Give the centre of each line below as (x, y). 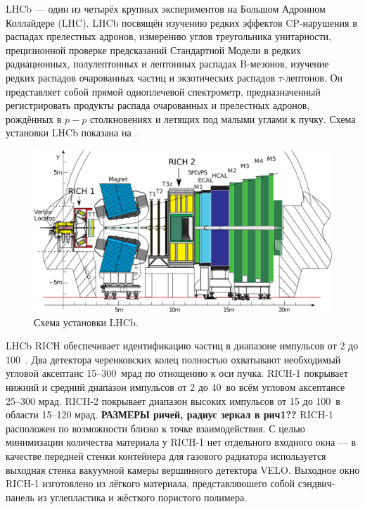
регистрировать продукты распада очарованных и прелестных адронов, (158, 105)
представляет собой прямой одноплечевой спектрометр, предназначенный (163, 91)
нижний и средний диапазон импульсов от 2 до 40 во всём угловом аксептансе (175, 386)
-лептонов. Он (313, 77)
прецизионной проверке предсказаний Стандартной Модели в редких (153, 50)
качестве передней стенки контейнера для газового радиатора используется (166, 455)
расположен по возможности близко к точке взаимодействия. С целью (155, 428)
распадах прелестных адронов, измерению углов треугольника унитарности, (169, 36)
